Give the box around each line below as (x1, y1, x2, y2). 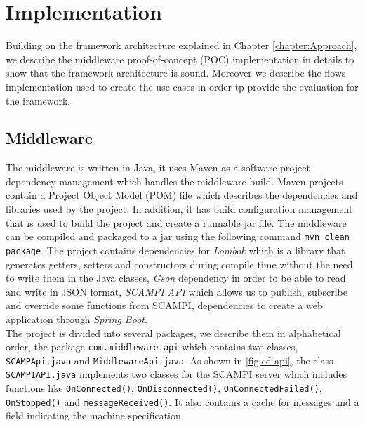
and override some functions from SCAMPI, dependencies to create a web (6, 298, 323, 313)
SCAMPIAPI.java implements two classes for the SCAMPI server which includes (6, 367, 347, 381)
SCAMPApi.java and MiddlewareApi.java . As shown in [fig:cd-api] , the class (6, 353, 333, 367)
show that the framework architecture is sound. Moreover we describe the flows (6, 65, 346, 80)
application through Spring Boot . (6, 311, 147, 326)
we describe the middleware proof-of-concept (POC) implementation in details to (6, 51, 354, 66)
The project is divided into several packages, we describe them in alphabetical (6, 325, 341, 340)
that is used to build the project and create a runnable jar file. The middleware (6, 215, 347, 230)
